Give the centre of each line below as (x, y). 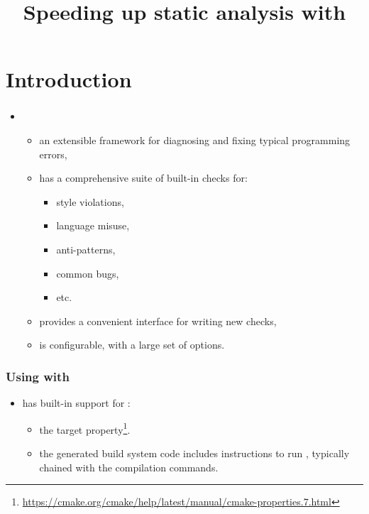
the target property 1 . (85, 428)
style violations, (90, 201)
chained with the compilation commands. (129, 467)
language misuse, (93, 225)
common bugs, (88, 273)
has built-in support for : (76, 403)
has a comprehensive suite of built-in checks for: (143, 178)
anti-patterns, (86, 250)
